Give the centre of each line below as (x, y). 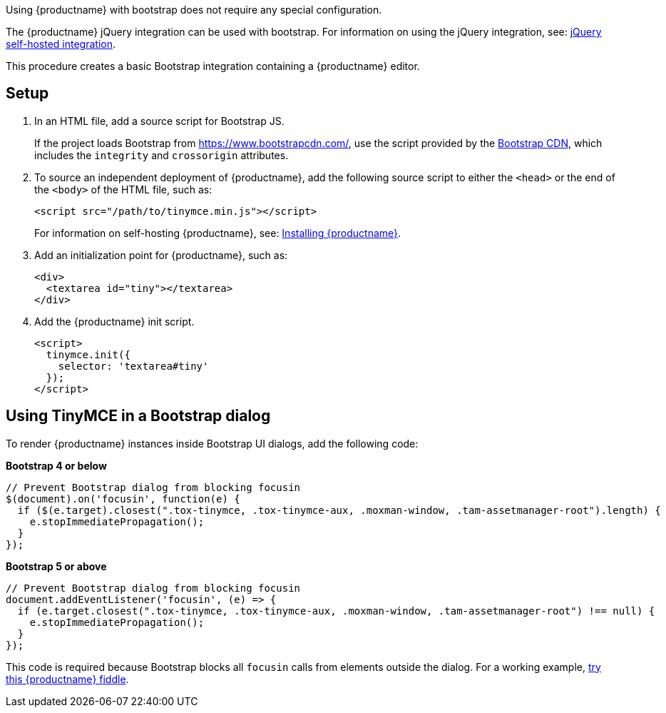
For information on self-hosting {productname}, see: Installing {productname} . (218, 233)
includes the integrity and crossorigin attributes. (162, 155)
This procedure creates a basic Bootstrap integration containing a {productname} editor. (213, 66)
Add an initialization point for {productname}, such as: (161, 255)
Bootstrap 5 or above (56, 566)
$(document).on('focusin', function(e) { (123, 499)
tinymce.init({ (88, 354)
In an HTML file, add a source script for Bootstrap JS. (159, 121)
